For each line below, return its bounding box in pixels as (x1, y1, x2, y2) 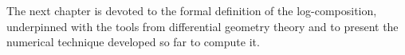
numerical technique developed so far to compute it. (6, 33, 260, 50)
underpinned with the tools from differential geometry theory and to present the (6, 18, 399, 34)
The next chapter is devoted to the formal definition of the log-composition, (6, 2, 377, 18)
